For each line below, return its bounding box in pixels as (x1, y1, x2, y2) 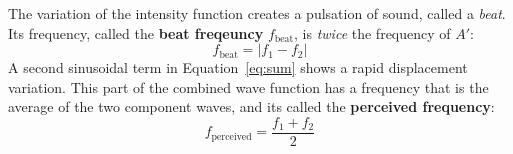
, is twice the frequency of (294, 22, 451, 43)
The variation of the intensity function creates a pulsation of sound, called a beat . (8, 3, 506, 23)
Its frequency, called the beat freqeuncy (8, 22, 264, 43)
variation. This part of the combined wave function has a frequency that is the (8, 76, 489, 97)
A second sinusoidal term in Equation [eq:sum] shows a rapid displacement (8, 57, 468, 78)
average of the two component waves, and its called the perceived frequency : (8, 96, 495, 117)
